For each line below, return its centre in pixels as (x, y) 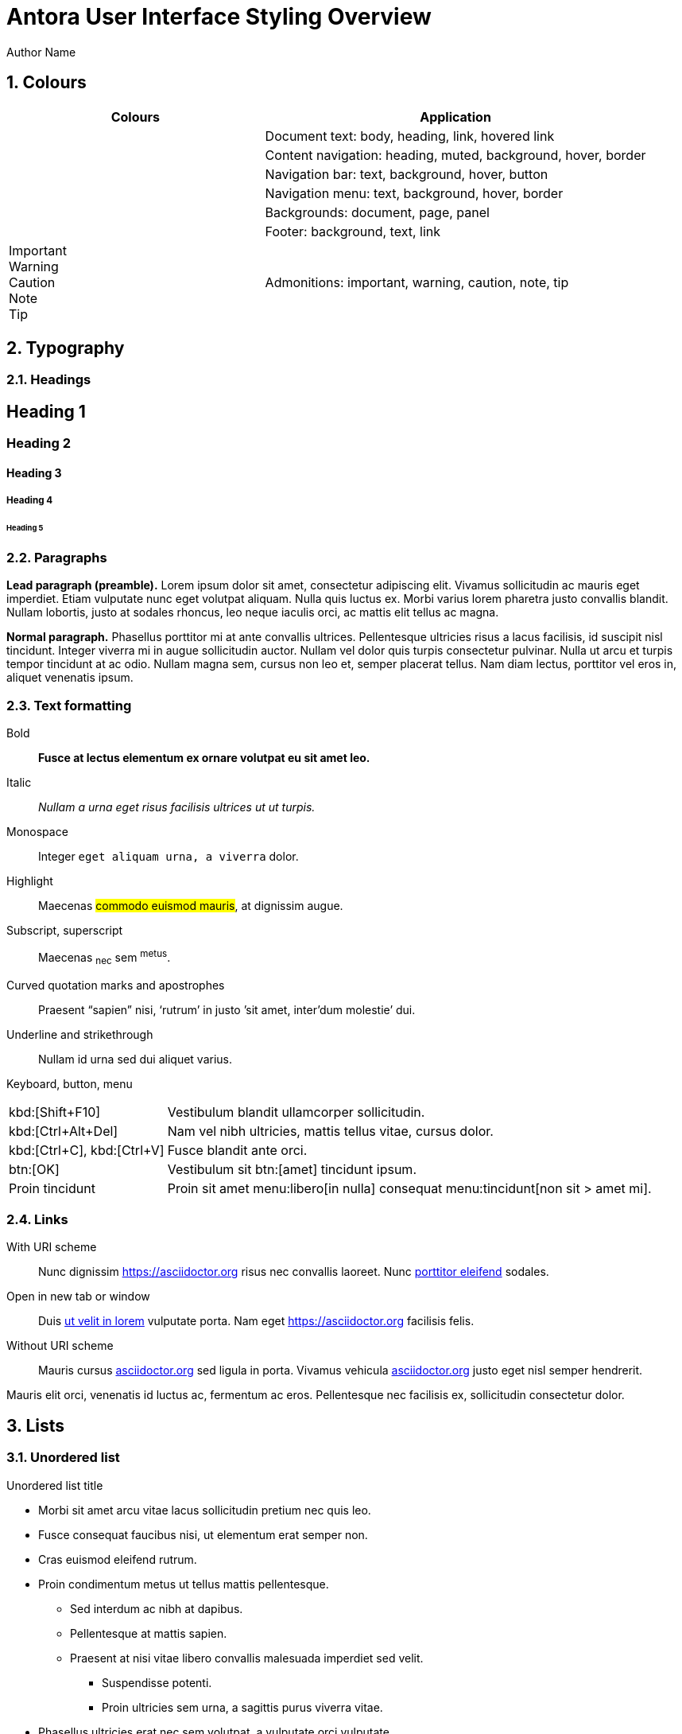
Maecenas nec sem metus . (105, 958)
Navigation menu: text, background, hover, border (414, 193)
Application (455, 117)
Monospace (37, 832)
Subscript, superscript (65, 931)
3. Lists (36, 1425)
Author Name (41, 52)
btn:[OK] (34, 1169)
